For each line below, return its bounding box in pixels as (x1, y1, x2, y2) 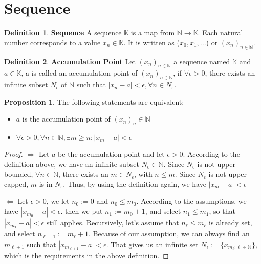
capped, (4, 178, 29, 189)
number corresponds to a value (4, 37, 101, 47)
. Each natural (198, 27, 243, 38)
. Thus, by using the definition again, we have (63, 178, 206, 189)
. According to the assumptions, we (136, 196, 247, 206)
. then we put (60, 206, 103, 217)
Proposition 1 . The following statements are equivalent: (4, 96, 184, 107)
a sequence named (173, 56, 230, 66)
